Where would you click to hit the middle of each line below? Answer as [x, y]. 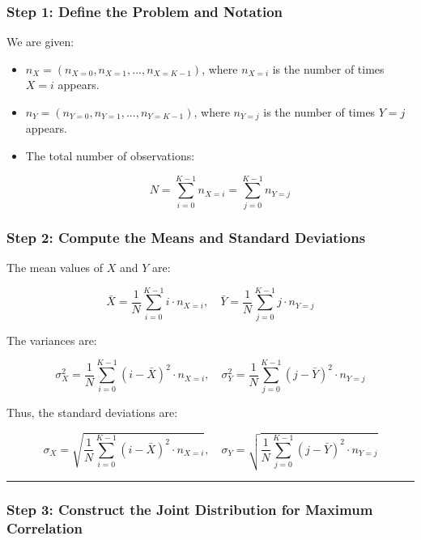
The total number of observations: [110, 156]
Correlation [45, 527]
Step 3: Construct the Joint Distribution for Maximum [190, 509]
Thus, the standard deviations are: [92, 412]
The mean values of [55, 267]
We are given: [40, 42]
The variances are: [52, 340]
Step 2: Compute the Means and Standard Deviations [186, 237]
